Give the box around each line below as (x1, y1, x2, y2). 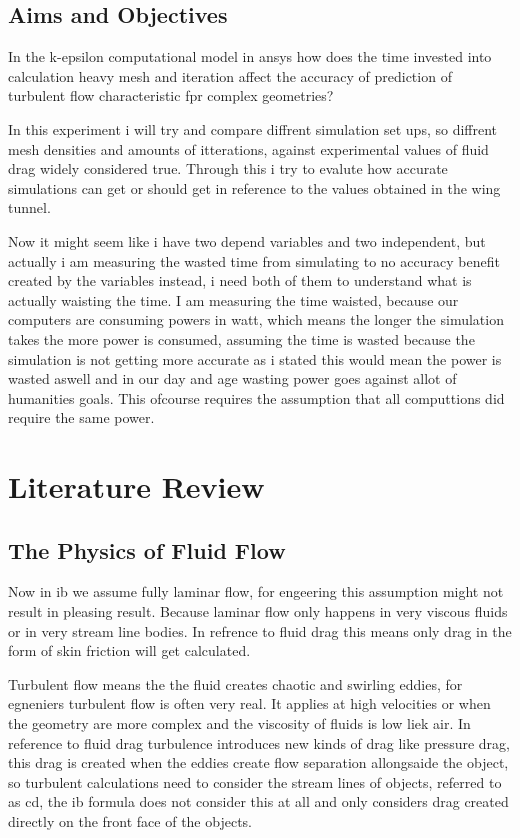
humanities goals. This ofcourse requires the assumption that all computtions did (8, 387, 505, 408)
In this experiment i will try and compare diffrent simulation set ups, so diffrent (8, 118, 498, 139)
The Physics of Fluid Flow (8, 534, 286, 565)
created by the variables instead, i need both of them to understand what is (8, 270, 472, 291)
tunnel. (8, 197, 51, 218)
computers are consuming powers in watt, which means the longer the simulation (8, 309, 504, 330)
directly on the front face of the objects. (8, 811, 252, 831)
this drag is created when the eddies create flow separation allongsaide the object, (8, 752, 509, 773)
